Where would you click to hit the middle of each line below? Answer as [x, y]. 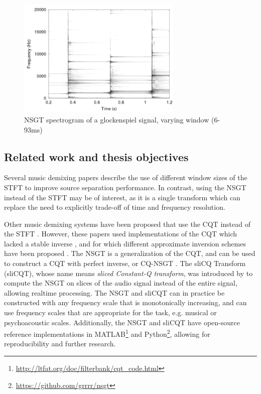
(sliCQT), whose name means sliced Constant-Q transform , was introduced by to [128, 273]
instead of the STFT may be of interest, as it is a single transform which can [122, 197]
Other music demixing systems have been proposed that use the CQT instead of [127, 224]
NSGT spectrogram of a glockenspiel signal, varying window [117, 119]
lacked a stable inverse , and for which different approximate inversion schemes [125, 243]
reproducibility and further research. [60, 344]
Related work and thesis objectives [96, 156]
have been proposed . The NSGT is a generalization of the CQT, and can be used [130, 253]
